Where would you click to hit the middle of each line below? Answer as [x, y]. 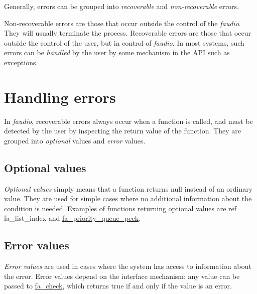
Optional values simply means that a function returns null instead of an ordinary [128, 188]
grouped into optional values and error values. [75, 140]
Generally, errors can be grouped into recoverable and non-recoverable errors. [121, 6]
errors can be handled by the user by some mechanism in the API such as [117, 52]
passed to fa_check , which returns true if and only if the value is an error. [118, 286]
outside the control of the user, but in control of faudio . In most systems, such [124, 42]
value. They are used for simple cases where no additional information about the [128, 198]
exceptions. [21, 62]
